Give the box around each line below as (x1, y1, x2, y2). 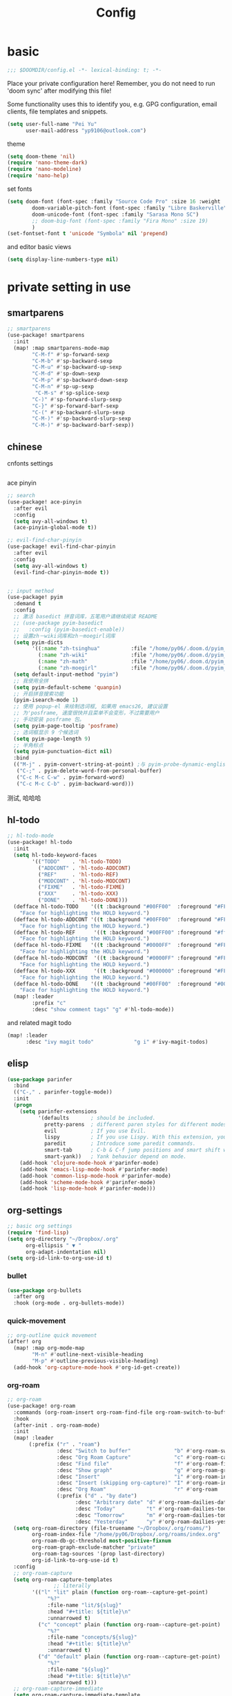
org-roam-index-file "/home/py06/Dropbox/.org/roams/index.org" (32, 1531, 221, 1538)
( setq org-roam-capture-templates (13, 1576, 113, 1583)
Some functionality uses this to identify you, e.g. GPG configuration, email (7, 100, 217, 108)
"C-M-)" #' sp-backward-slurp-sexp (32, 415, 131, 423)
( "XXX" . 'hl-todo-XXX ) (37, 890, 119, 897)
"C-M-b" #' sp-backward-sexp (32, 358, 113, 365)
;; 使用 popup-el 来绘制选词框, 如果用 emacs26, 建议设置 (13, 703, 168, 710)
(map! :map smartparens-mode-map (13, 344, 110, 351)
